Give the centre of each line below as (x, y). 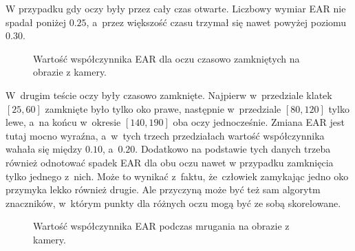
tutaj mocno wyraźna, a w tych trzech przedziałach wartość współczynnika (165, 135)
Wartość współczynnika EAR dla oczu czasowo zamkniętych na (166, 58)
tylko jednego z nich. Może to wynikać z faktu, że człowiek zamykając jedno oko (177, 176)
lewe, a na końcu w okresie (63, 122)
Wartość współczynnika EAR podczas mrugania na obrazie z (161, 226)
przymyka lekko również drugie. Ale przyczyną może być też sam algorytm (163, 189)
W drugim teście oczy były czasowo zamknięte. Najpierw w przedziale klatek (169, 95)
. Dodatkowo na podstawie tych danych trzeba (233, 149)
